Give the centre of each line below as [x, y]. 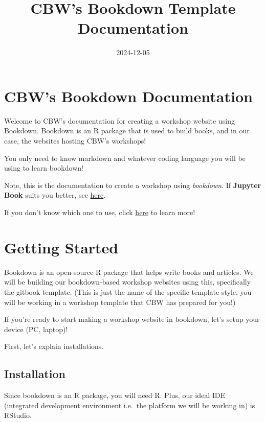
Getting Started [61, 247]
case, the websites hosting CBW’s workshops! [75, 141]
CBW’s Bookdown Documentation [128, 96]
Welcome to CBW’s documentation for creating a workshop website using [119, 120]
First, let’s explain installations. [54, 346]
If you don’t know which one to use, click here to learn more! [100, 212]
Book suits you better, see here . [55, 195]
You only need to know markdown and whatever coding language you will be [125, 158]
